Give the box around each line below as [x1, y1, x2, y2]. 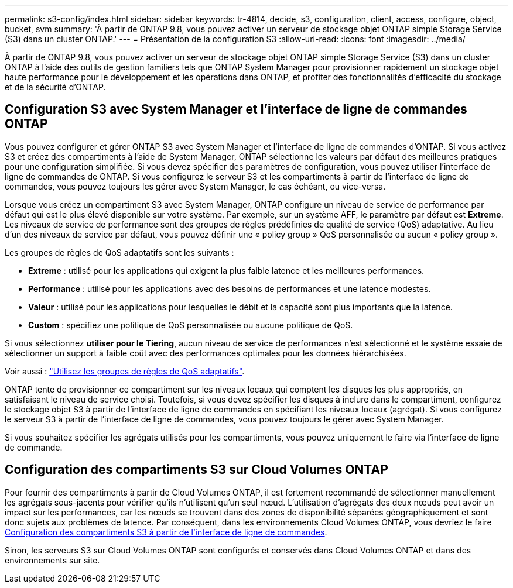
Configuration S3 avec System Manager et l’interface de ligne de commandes [5, 102, 467, 117]
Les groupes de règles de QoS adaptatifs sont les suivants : [5, 247, 234, 257]
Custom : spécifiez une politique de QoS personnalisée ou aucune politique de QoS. [28, 319, 353, 330]
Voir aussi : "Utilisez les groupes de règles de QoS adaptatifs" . [5, 366, 245, 376]
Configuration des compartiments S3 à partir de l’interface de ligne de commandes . [5, 527, 327, 537]
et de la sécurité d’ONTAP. [5, 82, 106, 92]
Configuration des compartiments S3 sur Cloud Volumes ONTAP [5, 462, 388, 477]
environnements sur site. [5, 555, 100, 565]
